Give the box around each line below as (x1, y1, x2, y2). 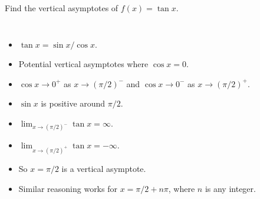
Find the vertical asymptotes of (5, 2, 119, 14)
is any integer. (205, 182, 256, 194)
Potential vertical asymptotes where (18, 58, 149, 70)
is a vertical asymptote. (61, 162, 146, 174)
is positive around (41, 97, 106, 110)
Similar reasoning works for (18, 182, 117, 194)
